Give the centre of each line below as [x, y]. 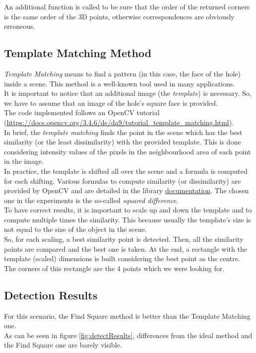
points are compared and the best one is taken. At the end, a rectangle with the [126, 248]
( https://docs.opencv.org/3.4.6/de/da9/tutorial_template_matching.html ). [119, 122]
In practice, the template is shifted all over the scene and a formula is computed [126, 171]
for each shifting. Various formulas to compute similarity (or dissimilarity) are [123, 180]
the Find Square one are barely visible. [63, 345]
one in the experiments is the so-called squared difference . [91, 200]
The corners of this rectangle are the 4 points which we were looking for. [114, 268]
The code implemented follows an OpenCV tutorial [82, 112]
